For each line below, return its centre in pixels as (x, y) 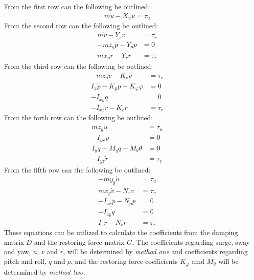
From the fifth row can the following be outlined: (77, 169)
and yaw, (17, 251)
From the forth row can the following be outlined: (79, 118)
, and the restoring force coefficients (124, 261)
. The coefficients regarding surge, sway (191, 242)
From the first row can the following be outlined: (77, 6)
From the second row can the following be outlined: (81, 26)
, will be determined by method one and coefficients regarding (155, 251)
